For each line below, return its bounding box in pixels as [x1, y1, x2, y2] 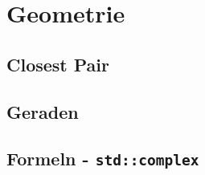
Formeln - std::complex [6, 146, 199, 171]
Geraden [6, 99, 79, 124]
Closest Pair [6, 51, 110, 76]
